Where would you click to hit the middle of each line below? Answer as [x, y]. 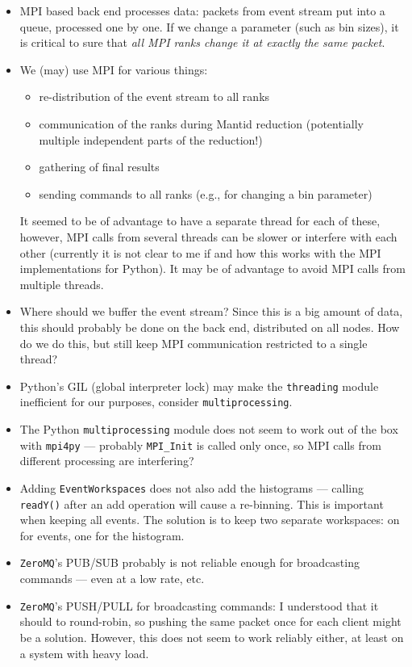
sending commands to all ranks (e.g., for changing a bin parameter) [206, 193]
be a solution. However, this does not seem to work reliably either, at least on [212, 637]
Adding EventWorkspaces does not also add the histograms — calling [192, 487]
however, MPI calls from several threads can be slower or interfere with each [208, 236]
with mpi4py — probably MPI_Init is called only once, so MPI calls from [200, 445]
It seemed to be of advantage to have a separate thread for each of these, [200, 221]
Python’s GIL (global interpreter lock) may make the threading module [199, 386]
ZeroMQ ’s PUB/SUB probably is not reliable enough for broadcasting [189, 562]
